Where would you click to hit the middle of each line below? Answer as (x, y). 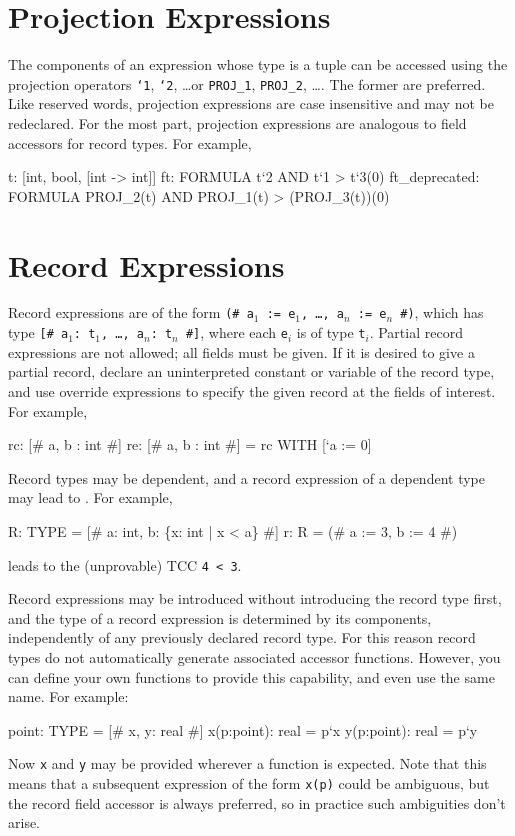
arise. (24, 822)
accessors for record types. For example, (130, 142)
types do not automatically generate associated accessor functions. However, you (254, 656)
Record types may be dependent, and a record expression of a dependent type (246, 477)
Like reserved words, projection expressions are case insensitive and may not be (251, 103)
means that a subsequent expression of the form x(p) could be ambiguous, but (249, 783)
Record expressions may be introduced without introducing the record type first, (255, 598)
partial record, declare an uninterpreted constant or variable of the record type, (251, 371)
